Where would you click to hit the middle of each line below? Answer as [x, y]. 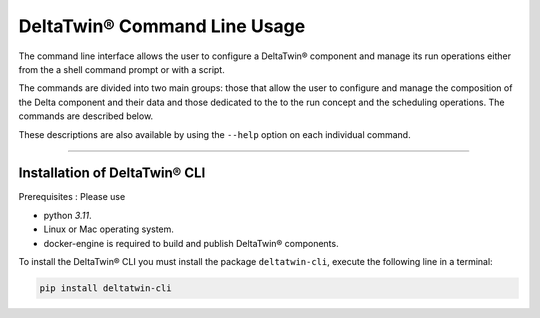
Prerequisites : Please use [72, 197]
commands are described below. [86, 116]
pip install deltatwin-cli [105, 288]
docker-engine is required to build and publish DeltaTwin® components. [191, 243]
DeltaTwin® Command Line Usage [162, 26]
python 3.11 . [67, 215]
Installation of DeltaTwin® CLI [112, 173]
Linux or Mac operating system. [109, 229]
